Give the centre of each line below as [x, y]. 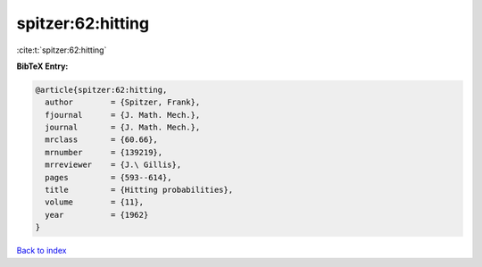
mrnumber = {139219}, [104, 152]
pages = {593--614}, [109, 177]
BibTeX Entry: [42, 66]
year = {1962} [97, 215]
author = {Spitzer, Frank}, [123, 102]
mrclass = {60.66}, [101, 140]
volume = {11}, [95, 202]
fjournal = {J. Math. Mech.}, [123, 115]
